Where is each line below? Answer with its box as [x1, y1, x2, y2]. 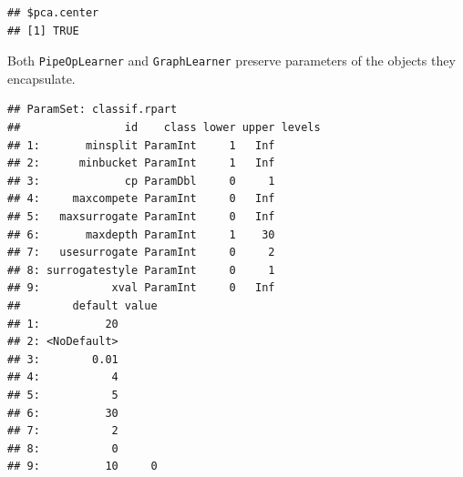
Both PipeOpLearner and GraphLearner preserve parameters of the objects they [7, 51, 456, 70]
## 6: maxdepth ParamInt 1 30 [7, 228, 275, 241]
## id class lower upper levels [7, 121, 321, 135]
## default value [7, 299, 158, 312]
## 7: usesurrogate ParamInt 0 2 [7, 246, 275, 259]
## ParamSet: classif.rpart [7, 103, 178, 117]
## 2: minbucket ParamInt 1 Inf [7, 157, 275, 170]
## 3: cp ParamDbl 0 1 [7, 174, 275, 188]
